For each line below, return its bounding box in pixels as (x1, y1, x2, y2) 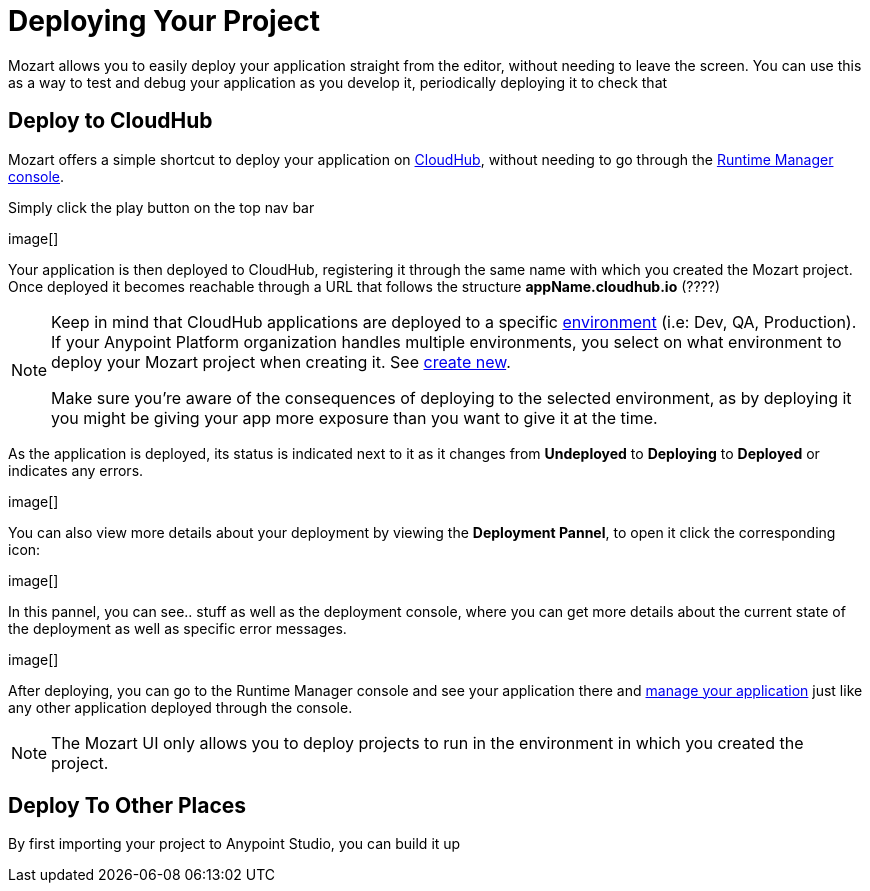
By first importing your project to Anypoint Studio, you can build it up (8, 835, 461, 853)
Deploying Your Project (8, 4, 321, 38)
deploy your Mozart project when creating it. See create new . (51, 351, 511, 372)
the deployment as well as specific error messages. (8, 619, 347, 637)
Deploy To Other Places (8, 793, 247, 819)
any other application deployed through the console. (8, 698, 353, 716)
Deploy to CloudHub (8, 108, 213, 134)
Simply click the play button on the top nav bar (8, 198, 315, 216)
